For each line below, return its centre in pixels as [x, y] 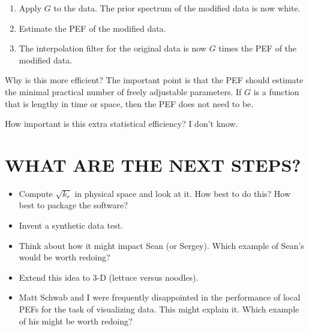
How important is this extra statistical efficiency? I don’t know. [121, 124]
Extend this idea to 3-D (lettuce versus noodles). [109, 277]
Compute [36, 193]
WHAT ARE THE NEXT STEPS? [153, 164]
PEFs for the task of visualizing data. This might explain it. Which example [159, 309]
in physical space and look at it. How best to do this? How [183, 193]
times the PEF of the [258, 48]
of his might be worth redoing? [76, 321]
